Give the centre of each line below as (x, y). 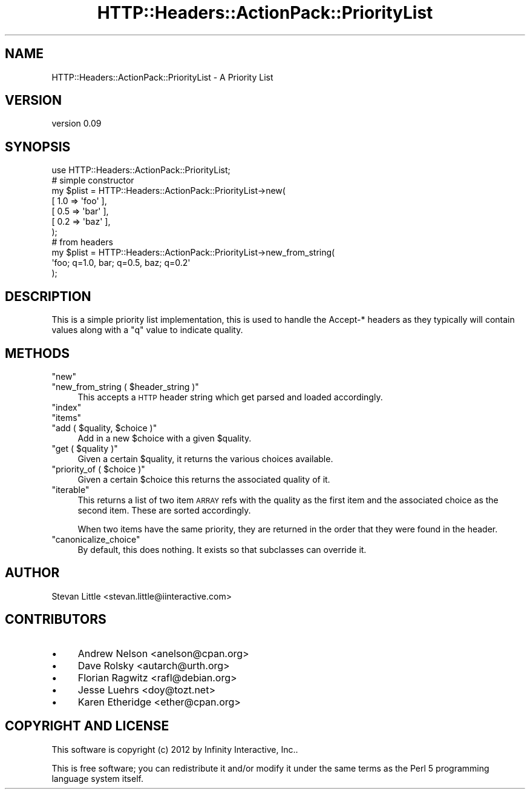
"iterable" (70, 489)
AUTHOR (32, 573)
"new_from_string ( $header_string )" (125, 386)
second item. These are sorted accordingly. (164, 510)
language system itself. (97, 778)
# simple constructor (93, 180)
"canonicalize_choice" (96, 539)
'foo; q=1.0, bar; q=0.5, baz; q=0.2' (121, 263)
